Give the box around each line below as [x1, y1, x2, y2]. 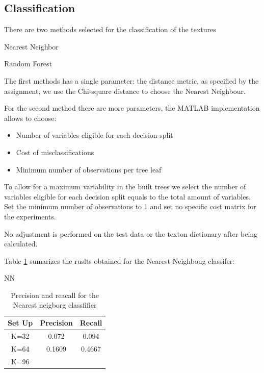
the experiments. [4, 211, 56, 221]
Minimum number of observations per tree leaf [16, 164, 162, 175]
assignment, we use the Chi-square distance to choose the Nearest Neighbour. [4, 85, 246, 96]
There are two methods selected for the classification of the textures [4, 24, 216, 35]
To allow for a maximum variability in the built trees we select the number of [4, 181, 246, 192]
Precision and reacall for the [11, 289, 99, 300]
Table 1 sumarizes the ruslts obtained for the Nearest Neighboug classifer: [4, 255, 235, 266]
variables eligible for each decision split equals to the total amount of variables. [4, 191, 251, 202]
